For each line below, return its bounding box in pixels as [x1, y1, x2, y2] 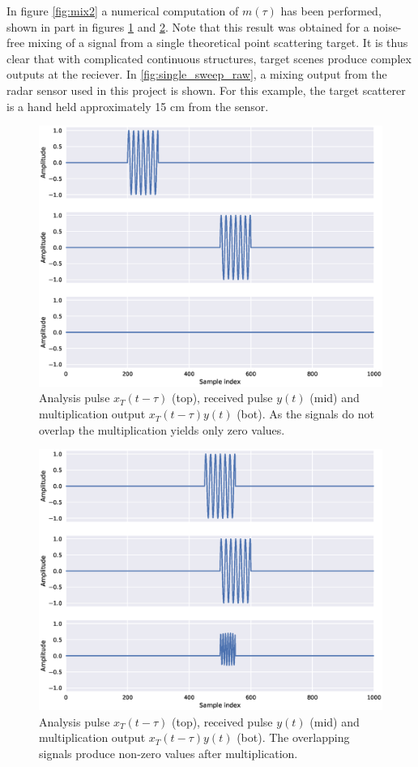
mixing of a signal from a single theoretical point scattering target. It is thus [28, 34, 408, 51]
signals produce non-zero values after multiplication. [39, 744, 298, 761]
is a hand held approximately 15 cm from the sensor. [6, 97, 269, 114]
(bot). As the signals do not [237, 405, 374, 422]
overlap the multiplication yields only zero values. [39, 421, 285, 438]
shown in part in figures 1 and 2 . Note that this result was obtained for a [6, 18, 369, 35]
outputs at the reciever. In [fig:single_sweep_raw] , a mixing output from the [6, 66, 387, 83]
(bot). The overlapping [237, 729, 350, 746]
